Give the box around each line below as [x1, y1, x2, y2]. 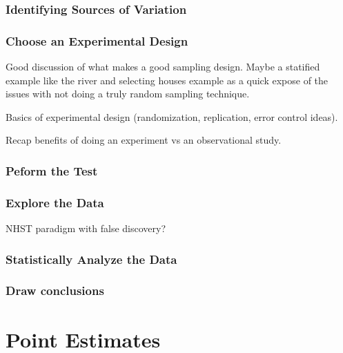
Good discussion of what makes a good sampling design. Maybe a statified [6, 59, 320, 74]
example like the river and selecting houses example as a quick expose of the [6, 73, 329, 87]
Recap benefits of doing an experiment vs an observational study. [6, 133, 282, 147]
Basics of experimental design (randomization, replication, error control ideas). [6, 109, 338, 124]
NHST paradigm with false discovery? [6, 221, 166, 236]
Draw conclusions [6, 282, 104, 299]
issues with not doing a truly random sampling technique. [6, 86, 250, 101]
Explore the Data [6, 193, 104, 211]
